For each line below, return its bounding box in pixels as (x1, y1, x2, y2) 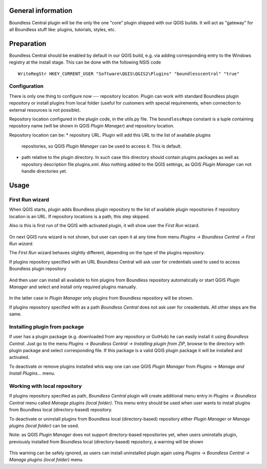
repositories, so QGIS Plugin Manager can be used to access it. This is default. (21, 143, 182, 149)
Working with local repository (9, 383, 82, 390)
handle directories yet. (21, 168, 68, 174)
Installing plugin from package (9, 323, 84, 330)
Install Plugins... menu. (9, 370, 55, 376)
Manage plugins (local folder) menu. (9, 457, 84, 463)
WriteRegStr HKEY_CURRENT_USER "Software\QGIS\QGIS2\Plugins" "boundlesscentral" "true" (18, 71, 240, 77)
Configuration (9, 83, 44, 90)
